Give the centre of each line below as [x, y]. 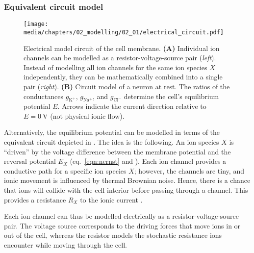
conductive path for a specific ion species [65, 170]
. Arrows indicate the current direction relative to [132, 106]
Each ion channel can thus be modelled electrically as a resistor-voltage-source [122, 216]
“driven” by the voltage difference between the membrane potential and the [117, 151]
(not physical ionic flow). [87, 115]
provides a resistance [35, 199]
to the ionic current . [111, 199]
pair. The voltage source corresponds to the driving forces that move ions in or [122, 225]
